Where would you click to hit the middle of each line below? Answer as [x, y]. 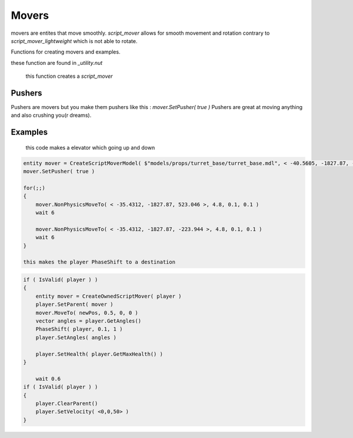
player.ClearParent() [67, 403]
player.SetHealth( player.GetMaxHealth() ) [99, 354]
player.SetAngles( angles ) [76, 337]
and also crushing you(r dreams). [51, 116]
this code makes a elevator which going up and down [90, 147]
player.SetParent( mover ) [75, 304]
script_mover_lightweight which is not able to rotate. [74, 41]
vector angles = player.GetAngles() [88, 321]
